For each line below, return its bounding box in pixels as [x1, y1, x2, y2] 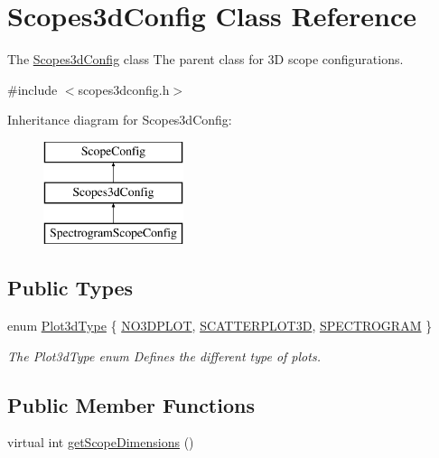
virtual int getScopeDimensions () [7, 433, 194, 452]
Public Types [7, 274, 134, 302]
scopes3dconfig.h [78, 79, 170, 98]
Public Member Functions [7, 390, 255, 418]
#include [7, 79, 58, 98]
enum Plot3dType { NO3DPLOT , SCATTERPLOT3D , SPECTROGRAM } [7, 316, 433, 335]
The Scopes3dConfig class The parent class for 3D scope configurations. [7, 50, 404, 69]
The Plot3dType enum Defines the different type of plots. [7, 346, 321, 365]
